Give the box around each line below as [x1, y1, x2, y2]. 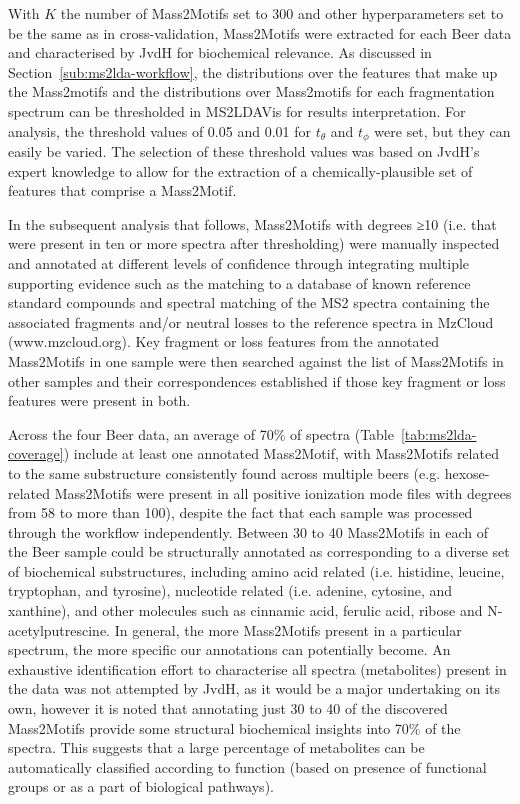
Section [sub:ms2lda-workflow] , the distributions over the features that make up [8, 61, 498, 82]
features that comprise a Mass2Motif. [8, 180, 237, 201]
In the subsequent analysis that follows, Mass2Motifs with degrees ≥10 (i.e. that [8, 213, 497, 234]
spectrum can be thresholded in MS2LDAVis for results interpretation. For [8, 100, 466, 121]
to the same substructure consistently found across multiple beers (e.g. [8, 462, 441, 483]
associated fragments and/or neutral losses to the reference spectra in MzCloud [8, 311, 494, 332]
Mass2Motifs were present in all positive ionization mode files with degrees [54, 482, 512, 503]
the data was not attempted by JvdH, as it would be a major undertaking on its [8, 678, 501, 699]
